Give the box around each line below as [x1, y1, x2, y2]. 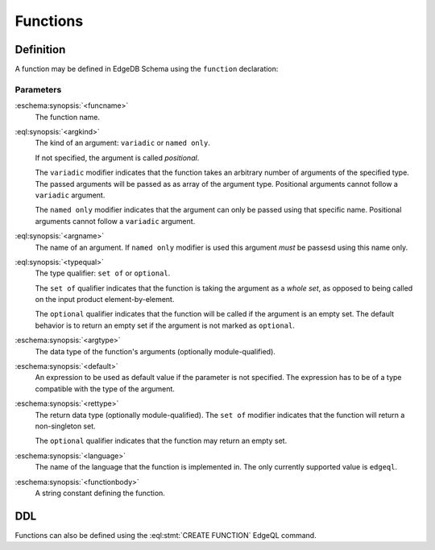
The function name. [35, 112, 101, 122]
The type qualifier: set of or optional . [35, 268, 171, 278]
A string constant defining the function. [35, 488, 165, 498]
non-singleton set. [35, 421, 96, 431]
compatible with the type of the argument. [35, 383, 175, 394]
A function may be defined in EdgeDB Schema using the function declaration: [14, 64, 279, 74]
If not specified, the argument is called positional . [35, 153, 200, 163]
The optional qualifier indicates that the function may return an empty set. [35, 436, 288, 446]
